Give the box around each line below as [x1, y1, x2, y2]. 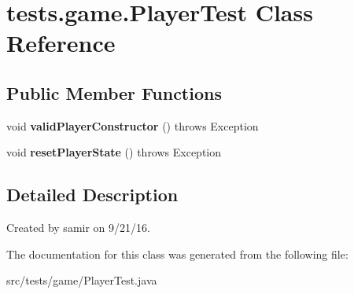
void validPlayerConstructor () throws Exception [6, 117, 259, 134]
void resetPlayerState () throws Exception [6, 144, 222, 160]
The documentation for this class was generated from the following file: [6, 245, 348, 262]
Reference [6, 27, 116, 59]
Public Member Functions [6, 80, 222, 105]
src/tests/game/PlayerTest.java [6, 272, 157, 288]
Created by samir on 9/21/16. [6, 219, 150, 236]
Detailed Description [6, 182, 179, 207]
